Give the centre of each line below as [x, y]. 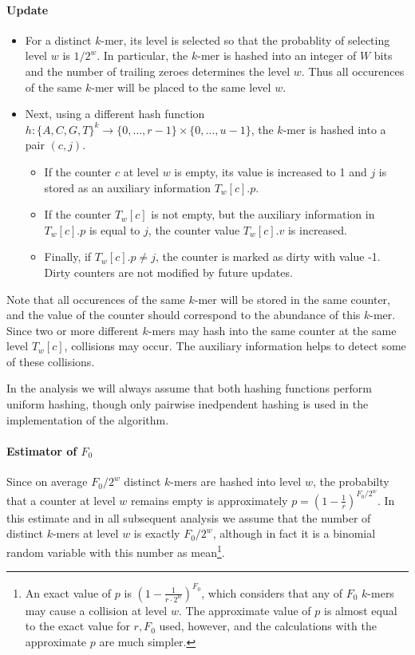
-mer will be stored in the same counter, [292, 299]
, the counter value [194, 229]
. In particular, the [142, 55]
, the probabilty [351, 481]
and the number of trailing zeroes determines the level [158, 71]
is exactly [157, 533]
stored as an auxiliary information [127, 187]
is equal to [115, 229]
